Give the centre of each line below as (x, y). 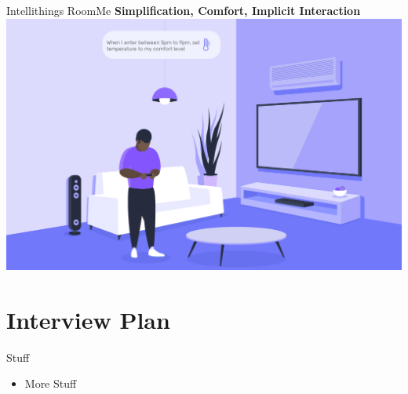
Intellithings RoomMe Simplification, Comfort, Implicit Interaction (184, 10)
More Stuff (51, 383)
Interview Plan (88, 319)
